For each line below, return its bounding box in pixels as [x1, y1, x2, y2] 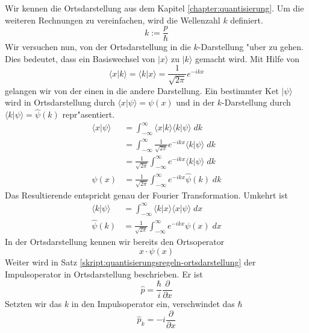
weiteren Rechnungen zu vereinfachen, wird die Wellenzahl [5, 13, 220, 26]
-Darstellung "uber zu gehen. [198, 40, 304, 53]
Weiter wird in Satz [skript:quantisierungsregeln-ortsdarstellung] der [5, 256, 256, 268]
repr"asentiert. [62, 108, 115, 121]
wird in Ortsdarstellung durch [5, 96, 115, 109]
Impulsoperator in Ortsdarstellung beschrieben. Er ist [5, 267, 203, 280]
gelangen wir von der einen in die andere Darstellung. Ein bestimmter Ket [5, 84, 279, 97]
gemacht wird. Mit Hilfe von [195, 52, 300, 65]
